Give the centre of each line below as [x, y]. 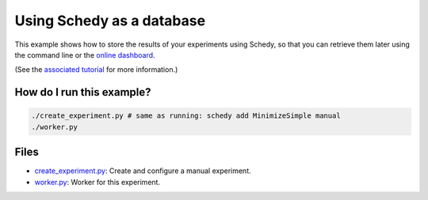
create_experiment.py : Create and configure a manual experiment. [143, 171]
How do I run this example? [83, 92]
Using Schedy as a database [110, 21]
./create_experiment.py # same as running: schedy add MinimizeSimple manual [186, 116]
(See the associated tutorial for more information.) [96, 70]
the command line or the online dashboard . [85, 55]
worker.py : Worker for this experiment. [97, 182]
